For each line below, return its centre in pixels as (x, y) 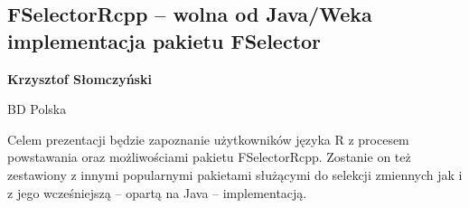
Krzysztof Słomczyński (80, 78)
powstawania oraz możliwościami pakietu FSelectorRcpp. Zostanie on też (209, 157)
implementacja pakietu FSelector (164, 40)
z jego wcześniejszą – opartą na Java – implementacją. (157, 192)
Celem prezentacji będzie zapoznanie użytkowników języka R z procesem (208, 139)
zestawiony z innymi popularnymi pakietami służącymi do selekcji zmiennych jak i (235, 174)
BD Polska (37, 109)
